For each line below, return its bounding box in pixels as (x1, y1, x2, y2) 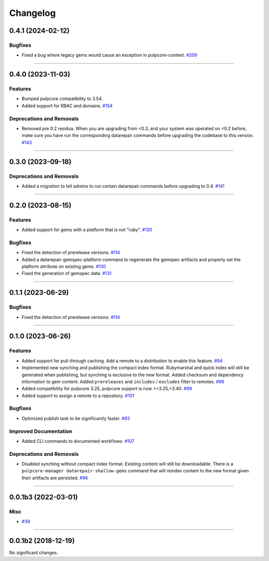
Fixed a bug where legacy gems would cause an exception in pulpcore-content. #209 (21, 52, 198, 58)
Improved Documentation (9, 427, 73, 434)
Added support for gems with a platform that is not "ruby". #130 (21, 227, 152, 233)
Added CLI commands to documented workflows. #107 (21, 438, 134, 444)
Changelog (9, 7, 56, 18)
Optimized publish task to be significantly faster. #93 (21, 415, 130, 421)
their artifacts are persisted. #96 (21, 475, 88, 481)
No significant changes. (9, 550, 58, 556)
